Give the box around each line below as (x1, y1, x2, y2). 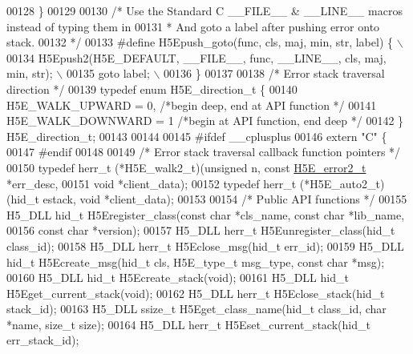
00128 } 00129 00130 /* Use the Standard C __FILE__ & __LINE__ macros (6, 2, 403, 18)
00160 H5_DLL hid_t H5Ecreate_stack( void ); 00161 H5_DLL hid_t (6, 269, 349, 286)
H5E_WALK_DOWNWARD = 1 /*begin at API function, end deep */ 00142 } (6, 112, 404, 129)
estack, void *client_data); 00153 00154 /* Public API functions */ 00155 (43, 191, 407, 207)
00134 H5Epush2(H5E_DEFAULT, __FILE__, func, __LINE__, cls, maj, (6, 49, 387, 66)
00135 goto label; (66, 65, 150, 82)
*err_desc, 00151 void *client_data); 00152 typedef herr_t (6, 175, 297, 191)
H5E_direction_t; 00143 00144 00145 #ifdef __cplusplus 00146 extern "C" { (6, 127, 387, 144)
